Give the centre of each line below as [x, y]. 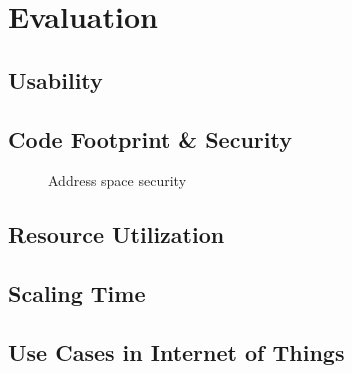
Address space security [117, 180]
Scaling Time [77, 293]
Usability [55, 79]
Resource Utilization [116, 234]
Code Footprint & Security [150, 138]
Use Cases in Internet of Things [176, 351]
